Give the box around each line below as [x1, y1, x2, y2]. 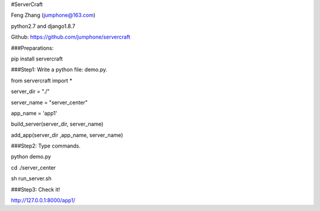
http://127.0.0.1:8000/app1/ [11, 197, 75, 204]
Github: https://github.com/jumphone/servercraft [11, 33, 130, 41]
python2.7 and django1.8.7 [11, 23, 75, 30]
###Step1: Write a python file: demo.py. [11, 66, 108, 73]
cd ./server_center [11, 164, 56, 171]
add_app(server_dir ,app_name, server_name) [11, 131, 123, 139]
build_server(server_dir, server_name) [11, 120, 104, 127]
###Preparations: [11, 44, 54, 52]
